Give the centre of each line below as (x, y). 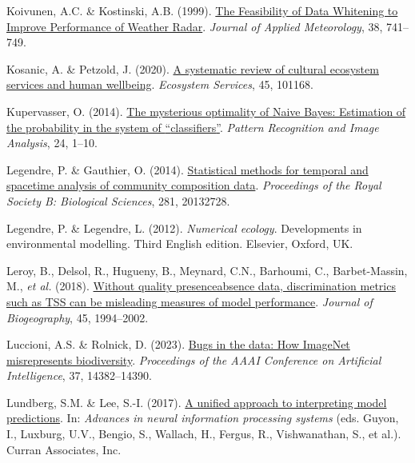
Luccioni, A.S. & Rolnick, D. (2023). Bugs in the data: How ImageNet (178, 344)
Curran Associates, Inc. (64, 449)
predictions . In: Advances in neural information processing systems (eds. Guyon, (203, 418)
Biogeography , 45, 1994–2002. (78, 317)
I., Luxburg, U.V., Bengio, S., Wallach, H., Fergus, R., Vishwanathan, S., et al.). (204, 434)
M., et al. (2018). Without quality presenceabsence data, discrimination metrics (201, 286)
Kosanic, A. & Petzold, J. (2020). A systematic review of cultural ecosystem (193, 68)
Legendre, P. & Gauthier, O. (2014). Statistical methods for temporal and (188, 169)
